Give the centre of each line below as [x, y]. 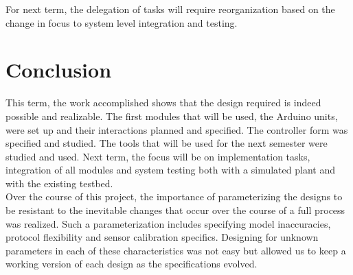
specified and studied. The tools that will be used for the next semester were [167, 143]
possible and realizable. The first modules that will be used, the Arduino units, [172, 116]
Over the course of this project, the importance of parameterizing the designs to [174, 196]
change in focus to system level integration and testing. [122, 22]
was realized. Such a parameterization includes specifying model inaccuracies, [168, 223]
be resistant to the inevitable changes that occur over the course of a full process [175, 210]
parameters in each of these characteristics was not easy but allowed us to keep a [176, 250]
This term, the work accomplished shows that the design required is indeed [163, 103]
